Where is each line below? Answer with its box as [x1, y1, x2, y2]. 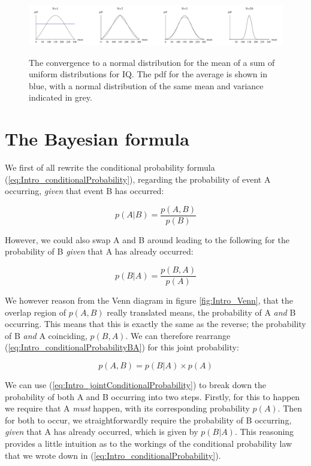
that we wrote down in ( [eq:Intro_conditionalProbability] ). [5, 449, 221, 461]
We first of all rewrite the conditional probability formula [5, 161, 215, 173]
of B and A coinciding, [5, 329, 87, 341]
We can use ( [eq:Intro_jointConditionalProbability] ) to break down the [5, 379, 267, 391]
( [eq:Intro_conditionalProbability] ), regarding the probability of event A [5, 173, 271, 185]
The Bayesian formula [5, 126, 189, 151]
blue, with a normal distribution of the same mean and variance [29, 79, 264, 92]
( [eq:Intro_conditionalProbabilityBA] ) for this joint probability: [5, 341, 239, 353]
